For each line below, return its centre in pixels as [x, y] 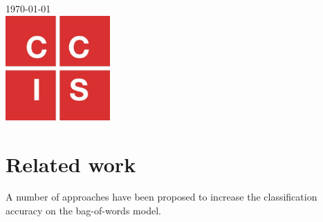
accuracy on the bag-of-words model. [83, 211]
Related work [71, 164]
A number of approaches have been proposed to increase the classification [161, 197]
